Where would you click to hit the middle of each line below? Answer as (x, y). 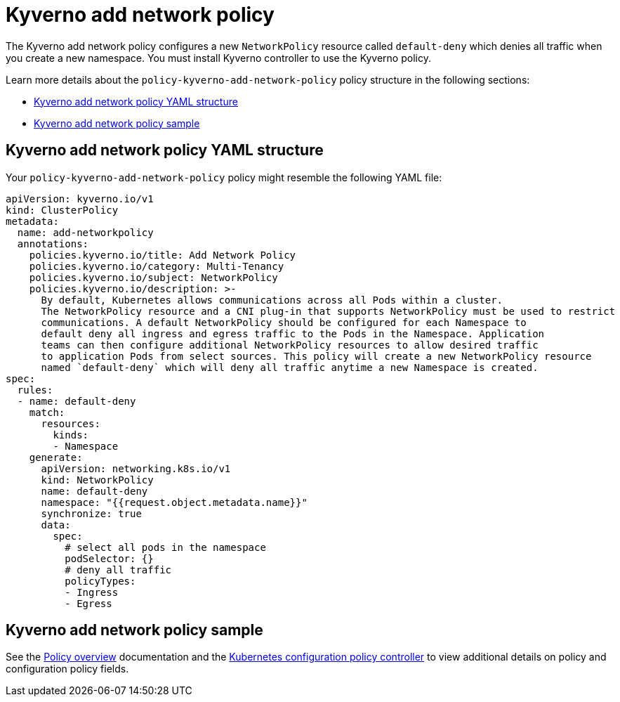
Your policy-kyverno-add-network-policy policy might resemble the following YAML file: (224, 177)
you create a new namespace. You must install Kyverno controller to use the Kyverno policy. (218, 58)
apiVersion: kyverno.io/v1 (80, 199)
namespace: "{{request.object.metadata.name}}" (174, 502)
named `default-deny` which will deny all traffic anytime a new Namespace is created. (290, 367)
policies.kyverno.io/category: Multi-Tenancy (157, 266)
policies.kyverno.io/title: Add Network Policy (163, 255)
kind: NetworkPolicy (97, 480)
